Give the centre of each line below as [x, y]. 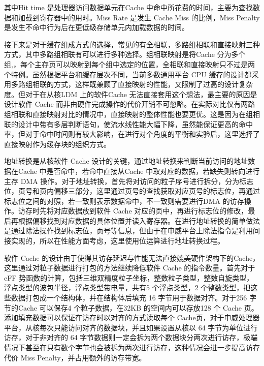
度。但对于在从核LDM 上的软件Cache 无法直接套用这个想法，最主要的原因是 [131, 94]
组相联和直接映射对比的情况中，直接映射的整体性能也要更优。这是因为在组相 [132, 114]
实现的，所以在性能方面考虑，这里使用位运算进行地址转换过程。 [118, 241]
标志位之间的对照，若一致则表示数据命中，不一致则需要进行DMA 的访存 [124, 201]
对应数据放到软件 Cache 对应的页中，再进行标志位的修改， [151, 211]
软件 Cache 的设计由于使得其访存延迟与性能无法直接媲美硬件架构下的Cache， [132, 257]
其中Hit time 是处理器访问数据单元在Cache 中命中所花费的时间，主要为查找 [128, 7]
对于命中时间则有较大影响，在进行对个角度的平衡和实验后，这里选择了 [142, 134]
